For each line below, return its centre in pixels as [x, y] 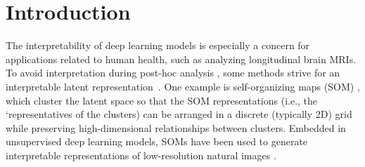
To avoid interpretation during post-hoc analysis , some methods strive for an [173, 73]
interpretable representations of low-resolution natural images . [141, 155]
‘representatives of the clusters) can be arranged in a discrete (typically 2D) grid [179, 114]
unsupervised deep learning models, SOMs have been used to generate [157, 141]
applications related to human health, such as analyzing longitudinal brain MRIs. [181, 59]
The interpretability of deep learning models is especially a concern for [158, 45]
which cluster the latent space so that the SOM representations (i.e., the [162, 100]
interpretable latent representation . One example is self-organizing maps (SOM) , [183, 86]
